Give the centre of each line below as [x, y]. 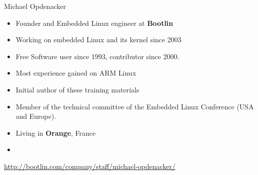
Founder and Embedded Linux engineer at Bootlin [94, 23]
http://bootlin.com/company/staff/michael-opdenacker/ [90, 166]
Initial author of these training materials [77, 89]
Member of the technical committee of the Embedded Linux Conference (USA [135, 106]
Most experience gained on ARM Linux [76, 73]
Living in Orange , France [56, 132]
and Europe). [36, 116]
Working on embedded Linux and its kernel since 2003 [98, 40]
